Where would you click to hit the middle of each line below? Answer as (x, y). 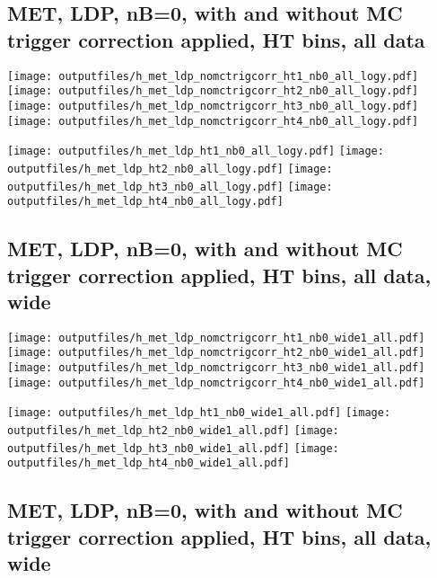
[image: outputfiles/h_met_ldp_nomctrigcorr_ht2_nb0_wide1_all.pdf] (216, 353)
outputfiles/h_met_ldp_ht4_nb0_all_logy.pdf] (145, 202)
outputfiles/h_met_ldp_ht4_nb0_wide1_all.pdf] (149, 463)
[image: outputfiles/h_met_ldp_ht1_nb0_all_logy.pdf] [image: (196, 151)
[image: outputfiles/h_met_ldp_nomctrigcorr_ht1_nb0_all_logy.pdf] (213, 76)
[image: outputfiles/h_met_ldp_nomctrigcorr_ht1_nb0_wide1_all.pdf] (216, 338)
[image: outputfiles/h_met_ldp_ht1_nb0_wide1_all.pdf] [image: (199, 413)
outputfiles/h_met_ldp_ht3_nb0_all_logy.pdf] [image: (170, 187)
